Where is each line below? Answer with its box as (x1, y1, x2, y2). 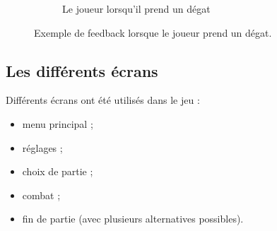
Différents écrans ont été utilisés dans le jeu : (6, 93, 200, 107)
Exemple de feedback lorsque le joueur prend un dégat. (34, 25, 272, 40)
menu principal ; (22, 116, 93, 131)
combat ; (22, 187, 61, 202)
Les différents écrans (6, 59, 158, 81)
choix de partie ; (22, 164, 93, 179)
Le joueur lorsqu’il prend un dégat (62, 1, 211, 16)
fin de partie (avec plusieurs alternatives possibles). (22, 211, 244, 226)
